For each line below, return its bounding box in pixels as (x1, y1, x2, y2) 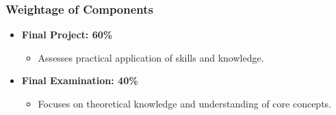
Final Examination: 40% (21, 73, 138, 88)
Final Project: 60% (21, 27, 113, 42)
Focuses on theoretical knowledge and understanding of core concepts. (38, 97, 331, 110)
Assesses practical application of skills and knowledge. (38, 50, 264, 64)
